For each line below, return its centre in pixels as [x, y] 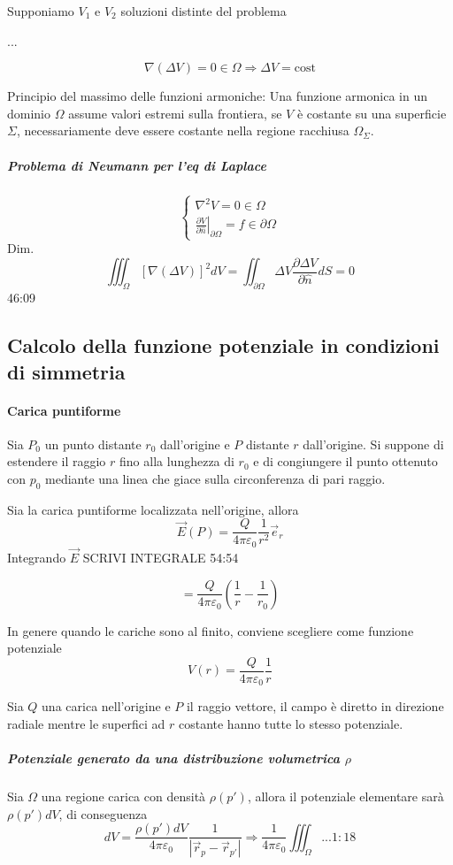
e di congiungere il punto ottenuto [346, 461]
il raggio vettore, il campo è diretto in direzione [315, 706]
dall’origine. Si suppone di [373, 444]
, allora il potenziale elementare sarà [346, 796]
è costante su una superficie [372, 113]
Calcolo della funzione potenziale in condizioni [223, 345]
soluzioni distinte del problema [203, 11]
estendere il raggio [57, 461]
